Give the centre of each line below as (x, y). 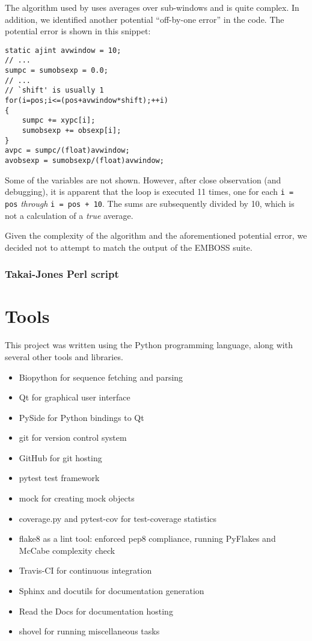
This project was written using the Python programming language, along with (149, 345)
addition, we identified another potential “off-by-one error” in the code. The (145, 19)
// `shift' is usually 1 (54, 90)
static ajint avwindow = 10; (63, 50)
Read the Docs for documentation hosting (96, 611)
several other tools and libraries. (64, 356)
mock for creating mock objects (77, 498)
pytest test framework (59, 478)
